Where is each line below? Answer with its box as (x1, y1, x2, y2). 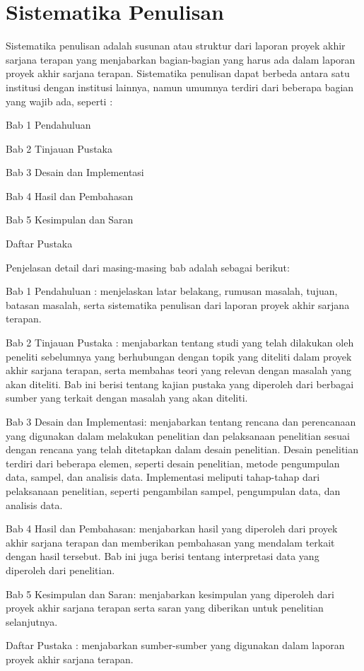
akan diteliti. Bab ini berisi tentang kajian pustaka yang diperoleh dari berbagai (6, 376, 354, 391)
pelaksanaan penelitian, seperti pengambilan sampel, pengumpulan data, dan (6, 483, 341, 498)
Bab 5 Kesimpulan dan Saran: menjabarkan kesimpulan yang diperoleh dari (6, 586, 334, 601)
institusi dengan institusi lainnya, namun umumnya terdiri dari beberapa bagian (6, 79, 354, 94)
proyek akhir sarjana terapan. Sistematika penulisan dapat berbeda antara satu (6, 66, 350, 81)
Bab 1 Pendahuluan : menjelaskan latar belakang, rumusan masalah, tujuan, (6, 284, 338, 298)
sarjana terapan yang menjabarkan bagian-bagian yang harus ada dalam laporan (6, 52, 356, 66)
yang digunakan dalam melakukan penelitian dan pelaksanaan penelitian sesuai (6, 428, 350, 443)
